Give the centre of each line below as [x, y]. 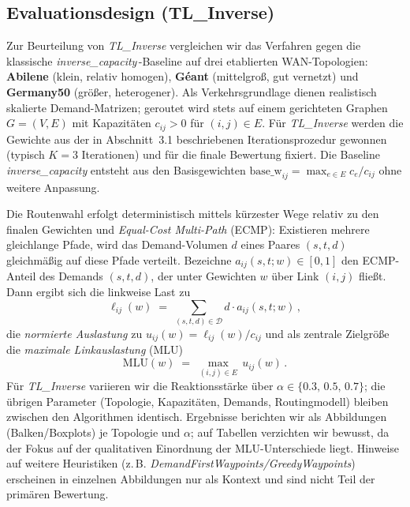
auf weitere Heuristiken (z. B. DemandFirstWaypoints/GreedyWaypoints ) [181, 463]
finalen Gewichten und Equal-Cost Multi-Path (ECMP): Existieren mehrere [188, 229]
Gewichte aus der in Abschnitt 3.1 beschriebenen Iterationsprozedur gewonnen [197, 139]
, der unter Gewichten [203, 276]
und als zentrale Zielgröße [327, 334]
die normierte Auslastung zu [75, 334]
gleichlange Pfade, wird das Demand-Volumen [117, 244]
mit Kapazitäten [112, 123]
